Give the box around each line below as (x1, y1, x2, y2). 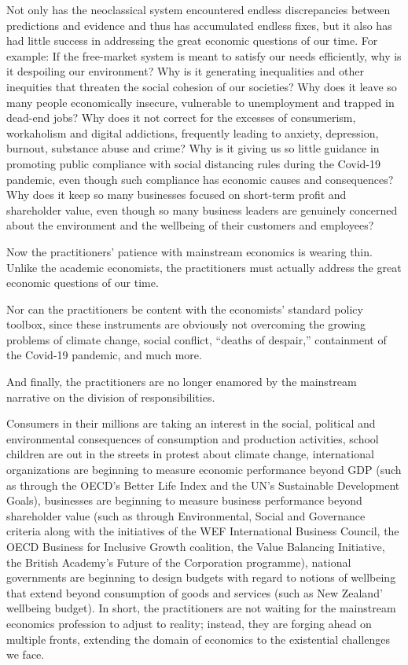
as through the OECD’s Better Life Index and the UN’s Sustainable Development (6, 476, 400, 493)
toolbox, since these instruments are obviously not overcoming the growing (6, 316, 366, 332)
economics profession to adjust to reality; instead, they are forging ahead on (6, 615, 372, 631)
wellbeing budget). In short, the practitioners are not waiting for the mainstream (6, 600, 396, 616)
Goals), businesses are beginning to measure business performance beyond (6, 492, 362, 509)
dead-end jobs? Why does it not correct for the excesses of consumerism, (6, 109, 356, 126)
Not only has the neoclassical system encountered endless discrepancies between (6, 2, 391, 17)
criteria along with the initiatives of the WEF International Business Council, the (6, 523, 399, 539)
